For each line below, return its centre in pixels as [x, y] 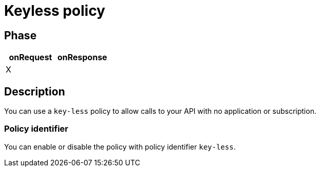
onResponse [82, 57]
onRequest [31, 57]
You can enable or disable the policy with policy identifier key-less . [120, 146]
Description [35, 91]
